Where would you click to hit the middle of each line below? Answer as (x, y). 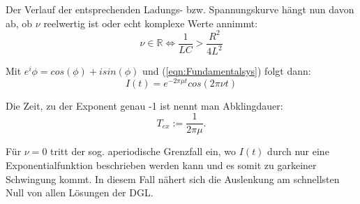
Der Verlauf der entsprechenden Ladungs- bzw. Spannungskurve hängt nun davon (180, 9)
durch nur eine (298, 151)
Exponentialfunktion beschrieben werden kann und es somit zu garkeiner (161, 165)
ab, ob (19, 23)
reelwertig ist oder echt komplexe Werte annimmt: (151, 23)
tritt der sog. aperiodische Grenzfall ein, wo (143, 151)
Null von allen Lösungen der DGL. (80, 192)
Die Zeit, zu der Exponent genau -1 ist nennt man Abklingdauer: (144, 105)
